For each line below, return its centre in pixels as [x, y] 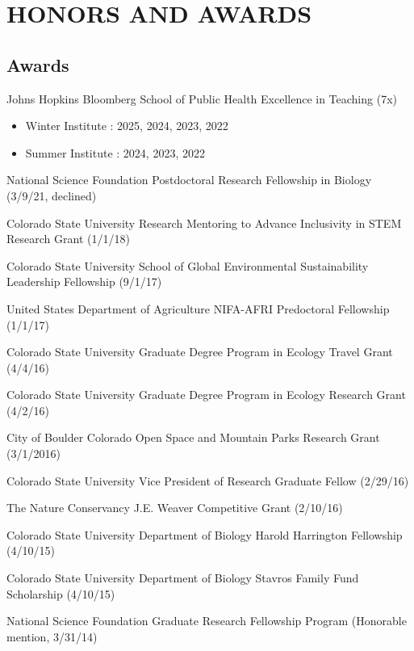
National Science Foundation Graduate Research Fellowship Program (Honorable [207, 621]
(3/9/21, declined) [52, 195]
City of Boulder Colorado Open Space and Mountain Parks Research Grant [193, 437]
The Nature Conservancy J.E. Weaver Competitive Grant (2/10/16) [175, 508]
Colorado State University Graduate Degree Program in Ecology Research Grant [206, 395]
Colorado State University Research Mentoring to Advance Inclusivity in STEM [204, 223]
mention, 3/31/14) [52, 636]
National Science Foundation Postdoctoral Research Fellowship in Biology [189, 180]
